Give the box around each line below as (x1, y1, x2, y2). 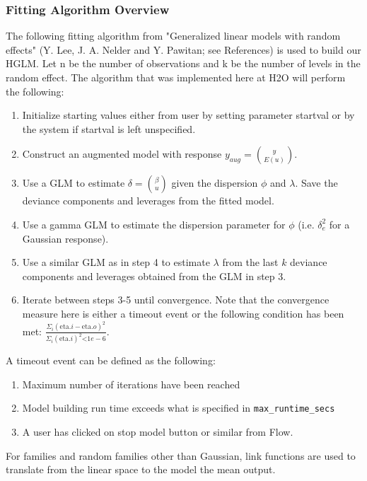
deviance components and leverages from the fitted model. (22, 193, 274, 208)
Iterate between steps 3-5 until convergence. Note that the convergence (22, 292, 330, 307)
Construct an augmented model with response (22, 146, 222, 161)
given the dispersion (171, 175, 258, 190)
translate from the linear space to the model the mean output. (6, 462, 276, 477)
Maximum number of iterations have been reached (22, 376, 240, 391)
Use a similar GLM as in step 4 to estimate (22, 255, 210, 270)
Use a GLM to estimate (22, 175, 125, 190)
